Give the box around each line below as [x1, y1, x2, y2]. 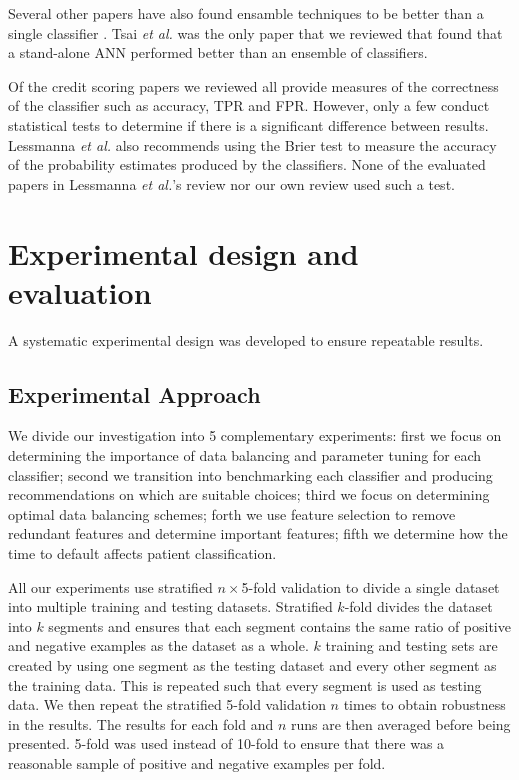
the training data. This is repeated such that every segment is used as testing [8, 674, 482, 695]
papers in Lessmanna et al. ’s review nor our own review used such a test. [8, 173, 455, 194]
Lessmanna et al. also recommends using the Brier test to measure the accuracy [8, 134, 497, 155]
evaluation [8, 271, 152, 312]
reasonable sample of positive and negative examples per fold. [8, 752, 386, 773]
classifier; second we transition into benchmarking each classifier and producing [8, 464, 493, 485]
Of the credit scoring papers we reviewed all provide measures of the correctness [8, 75, 499, 96]
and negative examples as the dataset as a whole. [8, 635, 309, 656]
